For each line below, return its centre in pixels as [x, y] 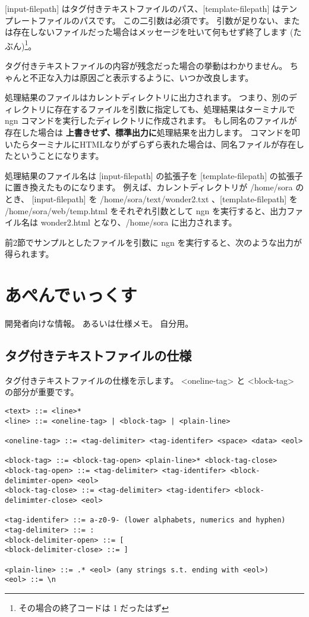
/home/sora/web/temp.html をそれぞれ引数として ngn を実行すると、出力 [146, 210]
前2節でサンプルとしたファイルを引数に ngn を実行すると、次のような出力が [153, 242]
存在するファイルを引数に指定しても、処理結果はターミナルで [175, 109]
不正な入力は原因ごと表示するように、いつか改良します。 [141, 77]
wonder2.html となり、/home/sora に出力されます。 [139, 222]
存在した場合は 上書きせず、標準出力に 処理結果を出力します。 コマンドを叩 [152, 132]
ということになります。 [58, 156]
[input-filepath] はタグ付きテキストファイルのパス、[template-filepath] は [143, 8]
